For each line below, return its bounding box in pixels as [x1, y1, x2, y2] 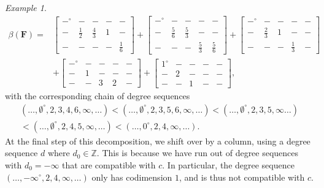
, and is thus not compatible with [179, 170, 305, 183]
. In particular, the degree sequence [162, 158, 295, 171]
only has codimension [91, 170, 172, 183]
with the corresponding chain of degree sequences [5, 89, 190, 102]
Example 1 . [5, 1, 47, 13]
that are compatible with [62, 158, 156, 171]
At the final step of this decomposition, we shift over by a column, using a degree [5, 134, 310, 147]
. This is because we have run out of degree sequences [96, 146, 299, 159]
